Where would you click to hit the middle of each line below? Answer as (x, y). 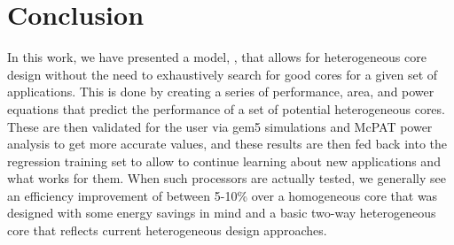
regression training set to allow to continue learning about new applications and (224, 161)
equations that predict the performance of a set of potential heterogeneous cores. (226, 108)
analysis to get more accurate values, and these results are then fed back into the (227, 144)
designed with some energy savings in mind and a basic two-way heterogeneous (222, 213)
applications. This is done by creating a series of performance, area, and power (221, 92)
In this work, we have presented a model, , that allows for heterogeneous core (217, 57)
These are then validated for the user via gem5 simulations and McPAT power (220, 126)
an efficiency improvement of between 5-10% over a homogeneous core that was (223, 195)
